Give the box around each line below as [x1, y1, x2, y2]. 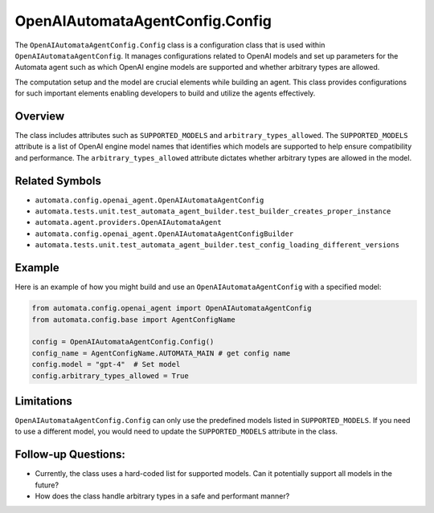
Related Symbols [14, 173, 102, 188]
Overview [14, 109, 65, 123]
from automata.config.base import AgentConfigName [31, 315, 236, 324]
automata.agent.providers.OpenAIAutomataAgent [35, 218, 222, 227]
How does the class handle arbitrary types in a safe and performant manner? [35, 491, 290, 501]
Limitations [14, 394, 72, 408]
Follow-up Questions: [14, 448, 126, 462]
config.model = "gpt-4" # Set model [31, 360, 181, 369]
